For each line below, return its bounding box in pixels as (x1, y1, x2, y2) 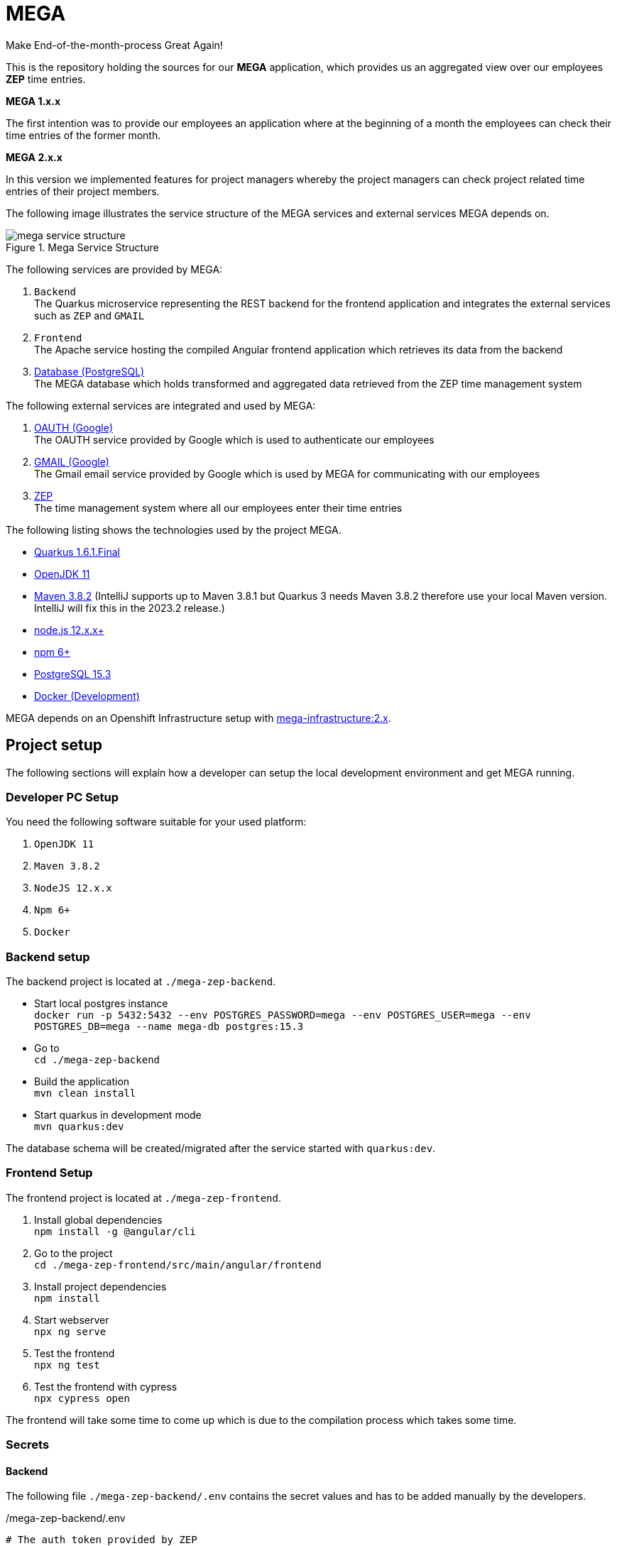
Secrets (6, 1437, 50, 1452)
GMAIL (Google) (34, 455, 109, 468)
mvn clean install (34, 1087, 136, 1100)
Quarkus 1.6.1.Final (34, 545, 120, 558)
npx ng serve (34, 1325, 107, 1337)
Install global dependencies (34, 1213, 163, 1226)
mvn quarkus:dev (34, 1121, 124, 1133)
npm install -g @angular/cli (34, 1225, 196, 1237)
